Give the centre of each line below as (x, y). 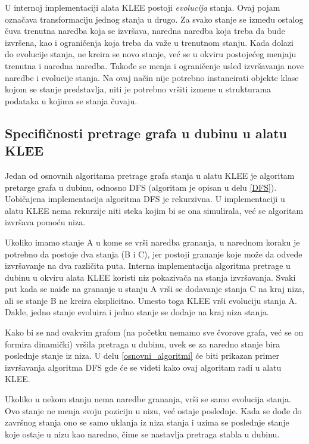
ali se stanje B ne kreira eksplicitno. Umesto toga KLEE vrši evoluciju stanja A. (151, 300)
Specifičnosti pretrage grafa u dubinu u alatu (146, 133)
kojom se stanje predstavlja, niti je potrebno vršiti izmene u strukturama (138, 89)
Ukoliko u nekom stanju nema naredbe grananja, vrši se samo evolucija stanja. (148, 399)
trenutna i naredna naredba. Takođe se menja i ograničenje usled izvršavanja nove (154, 65)
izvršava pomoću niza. (45, 222)
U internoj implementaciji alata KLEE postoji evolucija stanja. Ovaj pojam (143, 7)
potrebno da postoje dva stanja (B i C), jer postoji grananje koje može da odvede (154, 254)
